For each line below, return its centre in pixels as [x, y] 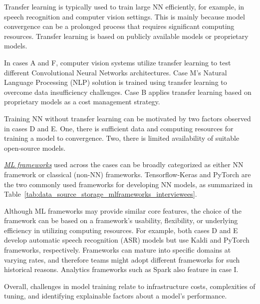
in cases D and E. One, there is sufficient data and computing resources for [119, 128]
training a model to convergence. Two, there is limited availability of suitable [122, 138]
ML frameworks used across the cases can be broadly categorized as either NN [124, 164]
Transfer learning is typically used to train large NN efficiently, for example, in [124, 6]
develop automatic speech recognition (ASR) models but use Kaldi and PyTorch [127, 240]
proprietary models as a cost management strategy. [82, 102]
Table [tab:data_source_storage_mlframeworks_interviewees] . [101, 194]
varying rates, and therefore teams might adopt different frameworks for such [122, 259]
